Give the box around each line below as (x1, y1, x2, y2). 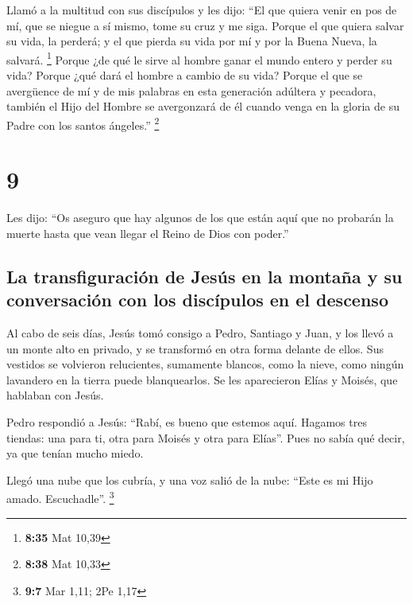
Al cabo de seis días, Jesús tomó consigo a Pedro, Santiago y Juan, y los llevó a (6, 324, 394, 341)
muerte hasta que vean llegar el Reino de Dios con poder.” (6, 224, 289, 241)
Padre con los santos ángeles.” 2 (6, 114, 160, 133)
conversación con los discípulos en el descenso (6, 287, 388, 312)
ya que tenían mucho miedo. (6, 445, 144, 462)
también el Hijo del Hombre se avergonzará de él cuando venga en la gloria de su (6, 98, 399, 115)
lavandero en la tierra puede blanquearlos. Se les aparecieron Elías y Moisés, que (6, 371, 398, 388)
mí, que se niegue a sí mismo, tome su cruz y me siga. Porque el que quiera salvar (6, 17, 404, 33)
